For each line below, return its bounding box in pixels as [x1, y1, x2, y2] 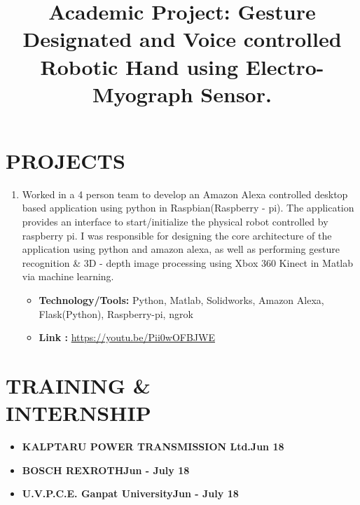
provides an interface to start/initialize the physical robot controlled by [22, 214, 328, 229]
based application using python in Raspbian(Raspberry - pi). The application [22, 200, 354, 215]
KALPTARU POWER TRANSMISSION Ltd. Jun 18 [22, 439, 284, 454]
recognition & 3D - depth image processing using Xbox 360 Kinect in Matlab [22, 255, 354, 270]
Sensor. [200, 79, 272, 108]
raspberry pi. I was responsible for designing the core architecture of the [22, 228, 332, 242]
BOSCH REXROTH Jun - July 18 [22, 462, 190, 477]
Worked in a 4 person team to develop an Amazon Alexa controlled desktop [22, 186, 348, 201]
